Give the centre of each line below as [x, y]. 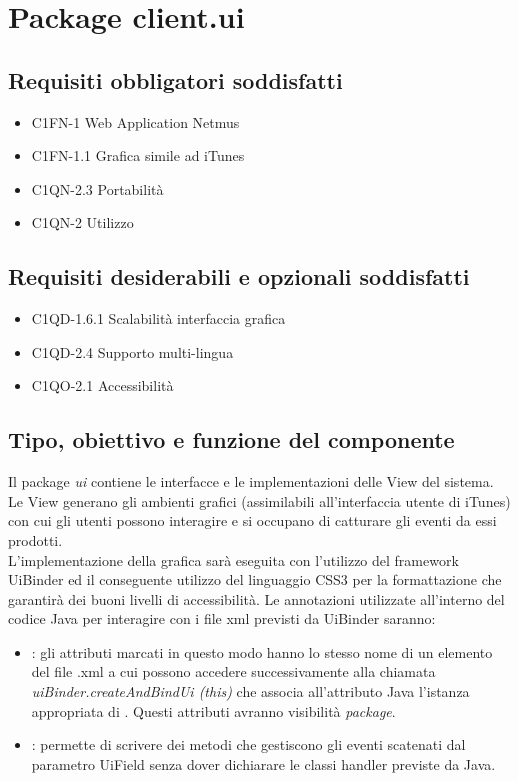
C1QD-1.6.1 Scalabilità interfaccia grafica [158, 318]
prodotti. [35, 539]
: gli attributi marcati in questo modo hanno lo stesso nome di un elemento [262, 651]
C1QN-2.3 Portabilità [97, 188]
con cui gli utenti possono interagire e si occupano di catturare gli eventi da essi [252, 520]
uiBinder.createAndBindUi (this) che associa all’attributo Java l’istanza [250, 691]
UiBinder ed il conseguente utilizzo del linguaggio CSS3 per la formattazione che [255, 579]
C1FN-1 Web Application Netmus [135, 121]
